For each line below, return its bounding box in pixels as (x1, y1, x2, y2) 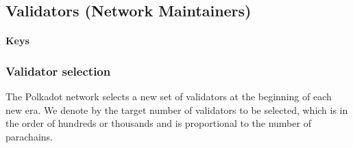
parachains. (5, 129, 53, 143)
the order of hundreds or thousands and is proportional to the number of (5, 116, 311, 130)
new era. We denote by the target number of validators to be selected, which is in (5, 102, 348, 117)
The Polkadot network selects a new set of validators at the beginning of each (5, 89, 332, 104)
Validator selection (5, 62, 111, 79)
